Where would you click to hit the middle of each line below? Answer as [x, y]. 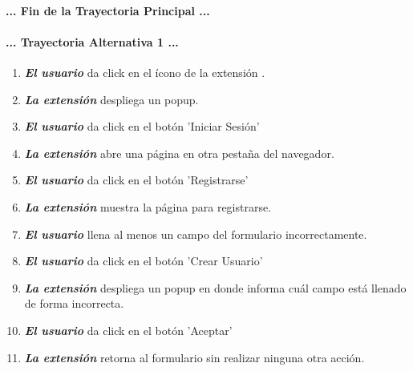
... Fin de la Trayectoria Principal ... [108, 10]
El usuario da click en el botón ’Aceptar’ [128, 330]
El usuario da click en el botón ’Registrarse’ [136, 180]
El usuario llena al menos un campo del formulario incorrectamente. [196, 234]
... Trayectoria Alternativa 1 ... [92, 41]
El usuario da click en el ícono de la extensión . [145, 72]
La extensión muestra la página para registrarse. [148, 206]
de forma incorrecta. [74, 303]
